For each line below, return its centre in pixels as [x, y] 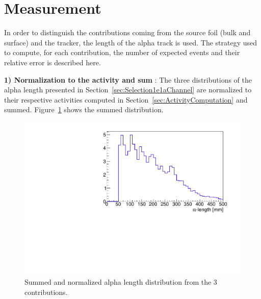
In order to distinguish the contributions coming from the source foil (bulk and [127, 32]
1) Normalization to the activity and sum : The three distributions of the [128, 79]
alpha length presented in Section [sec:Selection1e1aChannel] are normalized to [128, 90]
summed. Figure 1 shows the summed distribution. [84, 109]
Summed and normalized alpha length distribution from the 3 [121, 282]
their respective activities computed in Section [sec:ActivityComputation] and [126, 99]
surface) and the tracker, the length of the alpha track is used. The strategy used [131, 42]
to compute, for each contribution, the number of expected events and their [122, 52]
